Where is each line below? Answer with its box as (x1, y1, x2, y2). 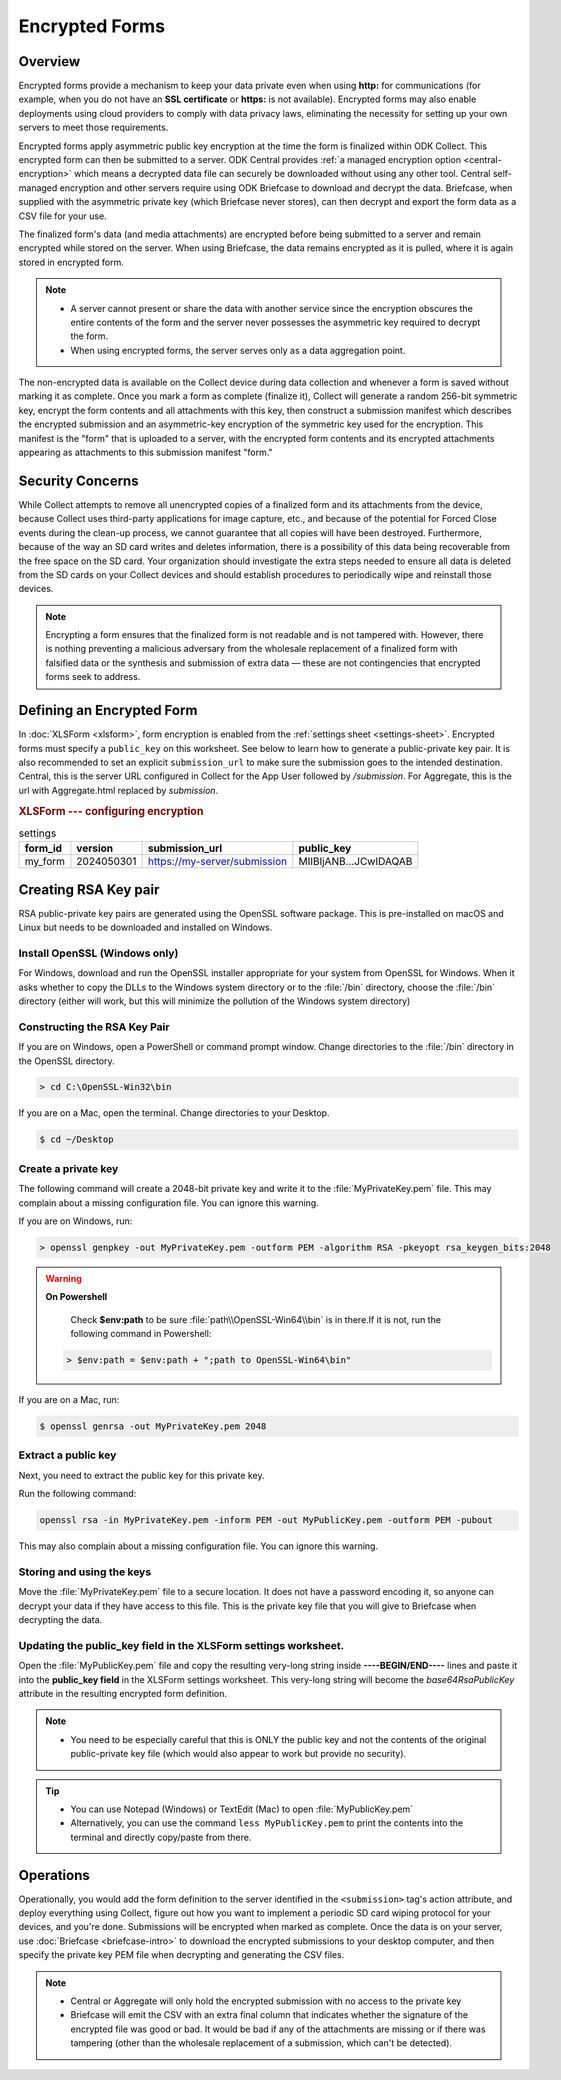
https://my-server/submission (147, 855, 288, 869)
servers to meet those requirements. (18, 121, 169, 134)
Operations (18, 1866, 90, 1884)
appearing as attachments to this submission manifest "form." (18, 446, 274, 459)
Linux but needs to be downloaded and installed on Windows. (18, 921, 273, 934)
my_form (24, 855, 65, 869)
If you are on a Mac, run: (18, 1394, 120, 1406)
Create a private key (18, 1161, 119, 1175)
